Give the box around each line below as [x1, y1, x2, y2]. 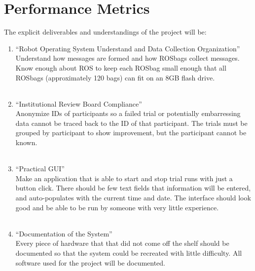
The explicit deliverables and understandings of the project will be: [4, 27, 207, 37]
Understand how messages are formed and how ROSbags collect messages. [15, 53, 240, 63]
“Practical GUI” [15, 163, 65, 174]
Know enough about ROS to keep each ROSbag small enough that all [15, 62, 226, 73]
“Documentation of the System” [15, 228, 112, 238]
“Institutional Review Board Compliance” [15, 98, 142, 109]
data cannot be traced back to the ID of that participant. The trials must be [15, 117, 248, 128]
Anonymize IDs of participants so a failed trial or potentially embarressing [15, 108, 241, 118]
